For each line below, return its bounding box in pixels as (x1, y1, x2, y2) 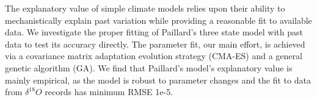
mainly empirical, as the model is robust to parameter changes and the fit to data (5, 73, 311, 86)
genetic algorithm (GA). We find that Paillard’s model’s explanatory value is (5, 61, 293, 74)
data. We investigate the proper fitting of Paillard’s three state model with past (5, 26, 303, 38)
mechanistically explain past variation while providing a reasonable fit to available (5, 13, 312, 26)
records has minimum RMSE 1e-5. (45, 85, 173, 98)
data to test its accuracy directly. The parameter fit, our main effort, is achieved (5, 37, 305, 50)
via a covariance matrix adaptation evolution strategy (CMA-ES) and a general (5, 49, 302, 62)
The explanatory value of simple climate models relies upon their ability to (5, 2, 285, 14)
